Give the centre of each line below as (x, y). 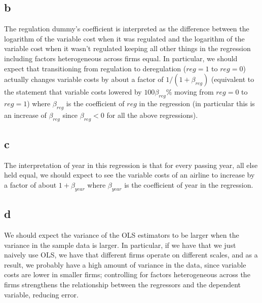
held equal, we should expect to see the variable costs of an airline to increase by (129, 175)
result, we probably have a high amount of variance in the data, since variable (125, 264)
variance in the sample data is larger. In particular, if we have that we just (120, 245)
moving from (194, 92)
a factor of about (30, 184)
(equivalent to (233, 79)
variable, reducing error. (41, 294)
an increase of (25, 115)
